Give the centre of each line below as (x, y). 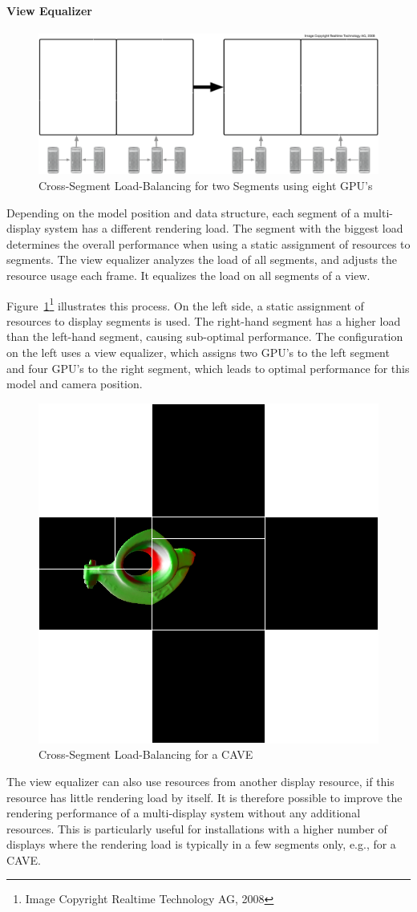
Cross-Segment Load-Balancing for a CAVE (146, 754)
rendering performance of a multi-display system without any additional (184, 813)
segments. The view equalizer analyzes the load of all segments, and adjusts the (202, 259)
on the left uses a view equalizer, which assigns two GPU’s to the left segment (198, 352)
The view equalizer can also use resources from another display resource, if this (200, 781)
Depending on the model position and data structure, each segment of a (183, 212)
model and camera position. (75, 384)
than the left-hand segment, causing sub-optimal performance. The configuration (205, 336)
